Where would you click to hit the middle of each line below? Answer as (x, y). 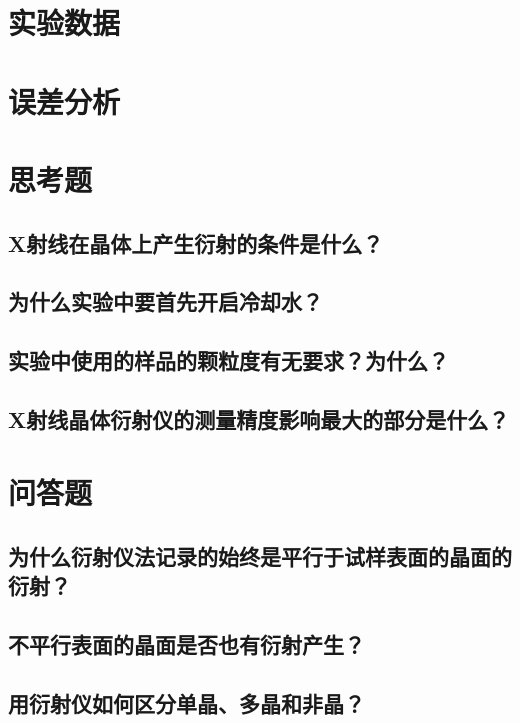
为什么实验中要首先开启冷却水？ (165, 301)
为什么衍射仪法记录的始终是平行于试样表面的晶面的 (260, 556)
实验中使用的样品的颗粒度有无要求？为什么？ (228, 360)
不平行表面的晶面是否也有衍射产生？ (186, 644)
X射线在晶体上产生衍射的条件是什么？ (196, 242)
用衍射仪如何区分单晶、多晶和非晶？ (186, 702)
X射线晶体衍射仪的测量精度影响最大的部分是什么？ (259, 418)
